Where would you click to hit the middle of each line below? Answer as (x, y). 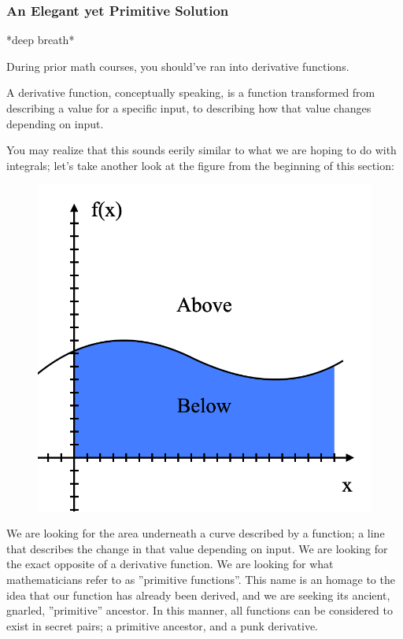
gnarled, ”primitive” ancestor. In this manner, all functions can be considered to (200, 610)
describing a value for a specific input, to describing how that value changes (189, 108)
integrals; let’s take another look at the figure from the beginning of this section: (200, 165)
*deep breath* (41, 40)
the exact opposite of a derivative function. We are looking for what (170, 564)
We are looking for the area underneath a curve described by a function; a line (196, 533)
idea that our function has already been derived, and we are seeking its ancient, (198, 595)
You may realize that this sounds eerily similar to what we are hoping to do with (201, 150)
